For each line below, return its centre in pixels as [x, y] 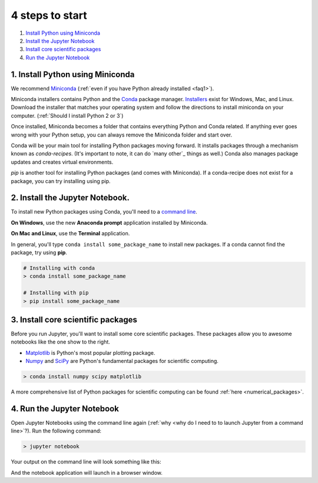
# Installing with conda [59, 268]
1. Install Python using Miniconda [73, 74]
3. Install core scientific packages [74, 320]
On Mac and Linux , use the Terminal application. [70, 234]
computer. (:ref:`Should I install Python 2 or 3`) [67, 115]
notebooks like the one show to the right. [60, 342]
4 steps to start [49, 15]
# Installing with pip [56, 293]
